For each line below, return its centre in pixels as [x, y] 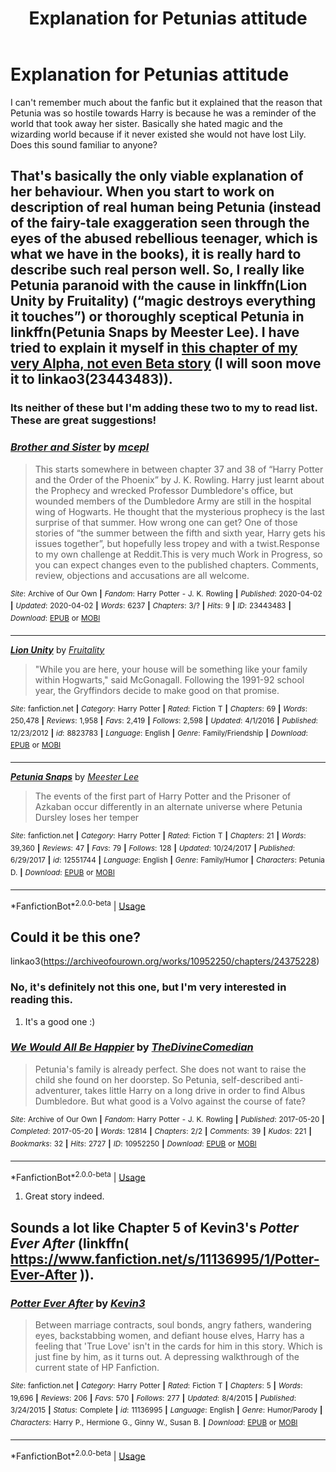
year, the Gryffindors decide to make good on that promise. [157, 690]
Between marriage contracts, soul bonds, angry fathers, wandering [173, 1325]
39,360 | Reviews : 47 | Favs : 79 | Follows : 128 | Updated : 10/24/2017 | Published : [153, 848]
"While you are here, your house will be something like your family [171, 669]
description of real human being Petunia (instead [166, 207]
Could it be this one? [75, 937]
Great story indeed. [64, 1196]
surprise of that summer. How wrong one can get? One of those [166, 522]
